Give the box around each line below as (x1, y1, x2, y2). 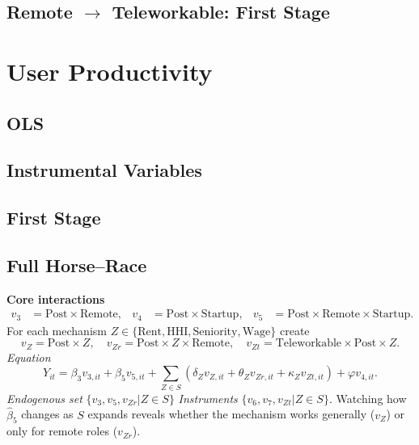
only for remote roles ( (6, 422, 118, 439)
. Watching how (328, 389, 407, 406)
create (279, 321, 310, 338)
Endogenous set (6, 389, 83, 406)
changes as (21, 405, 74, 422)
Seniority (193, 325, 238, 338)
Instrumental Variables (6, 157, 202, 183)
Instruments (178, 389, 238, 406)
